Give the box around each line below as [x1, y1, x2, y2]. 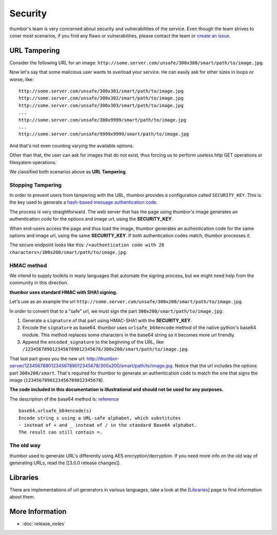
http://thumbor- [86, 355, 120, 362]
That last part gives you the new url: [9, 355, 86, 362]
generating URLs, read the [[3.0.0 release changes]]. [9, 460, 121, 466]
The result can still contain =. [18, 429, 103, 435]
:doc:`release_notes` [22, 521, 66, 527]
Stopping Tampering [9, 181, 62, 188]
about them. [9, 494, 35, 500]
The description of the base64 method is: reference [9, 395, 119, 402]
